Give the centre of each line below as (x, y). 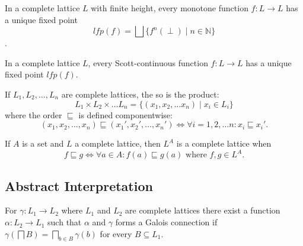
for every (116, 233)
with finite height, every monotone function (170, 8)
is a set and (43, 143)
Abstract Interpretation (79, 185)
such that (65, 222)
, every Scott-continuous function (148, 62)
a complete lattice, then (118, 143)
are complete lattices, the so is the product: (140, 94)
